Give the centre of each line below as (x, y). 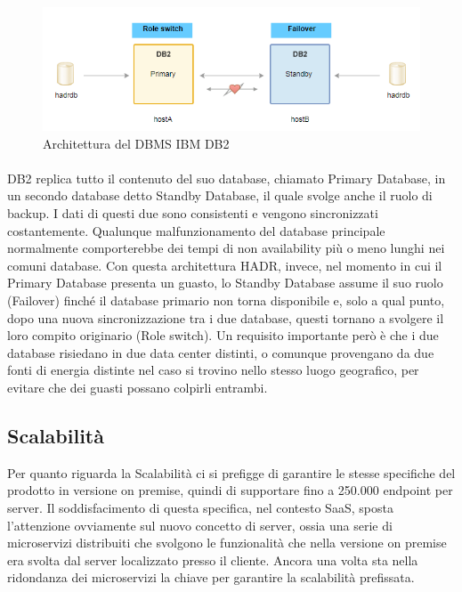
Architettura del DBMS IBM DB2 (136, 143)
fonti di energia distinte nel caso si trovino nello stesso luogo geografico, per (213, 370)
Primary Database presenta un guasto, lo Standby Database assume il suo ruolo (225, 283)
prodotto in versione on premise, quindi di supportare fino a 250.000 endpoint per (230, 490)
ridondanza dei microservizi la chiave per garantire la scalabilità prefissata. (211, 577)
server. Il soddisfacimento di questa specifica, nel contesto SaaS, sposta (200, 507)
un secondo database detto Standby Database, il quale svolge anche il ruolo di (220, 195)
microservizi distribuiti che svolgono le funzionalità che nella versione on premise (227, 543)
